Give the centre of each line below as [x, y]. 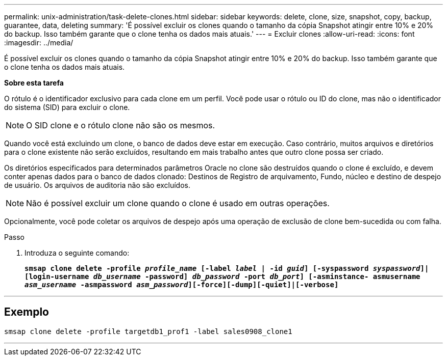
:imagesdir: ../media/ [39, 43]
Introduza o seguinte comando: [77, 253]
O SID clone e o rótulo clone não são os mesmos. [121, 125]
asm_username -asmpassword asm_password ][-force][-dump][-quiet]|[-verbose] [182, 285]
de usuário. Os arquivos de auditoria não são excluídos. [97, 185]
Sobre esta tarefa [34, 83]
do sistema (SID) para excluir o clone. [67, 107]
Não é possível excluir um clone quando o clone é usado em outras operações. [178, 203]
